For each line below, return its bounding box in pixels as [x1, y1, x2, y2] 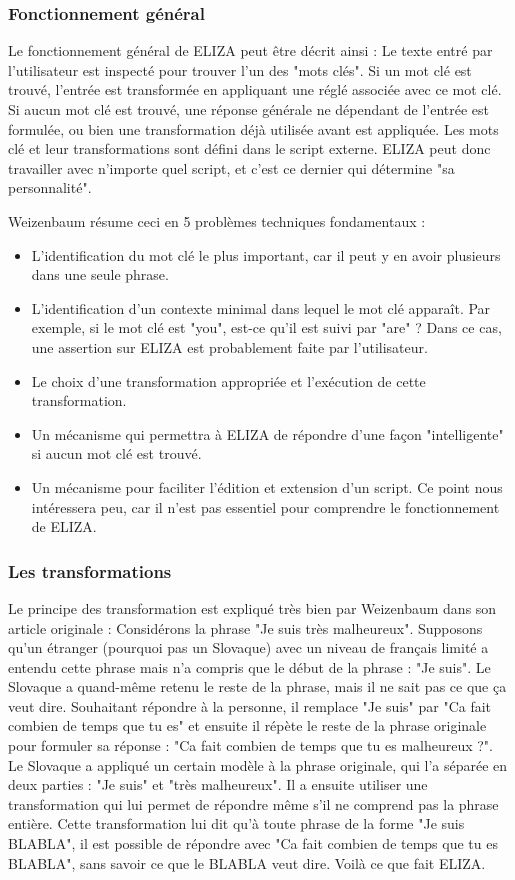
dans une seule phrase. [31, 264, 169, 285]
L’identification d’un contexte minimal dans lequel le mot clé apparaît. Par [31, 297, 491, 318]
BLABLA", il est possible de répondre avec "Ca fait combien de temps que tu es [8, 833, 498, 854]
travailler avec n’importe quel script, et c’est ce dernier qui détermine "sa [8, 157, 455, 178]
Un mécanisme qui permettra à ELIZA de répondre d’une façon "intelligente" [31, 423, 504, 444]
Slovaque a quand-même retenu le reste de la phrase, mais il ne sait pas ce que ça [8, 676, 507, 697]
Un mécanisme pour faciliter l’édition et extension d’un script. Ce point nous [31, 476, 503, 497]
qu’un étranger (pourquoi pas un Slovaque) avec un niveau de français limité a [8, 637, 489, 658]
